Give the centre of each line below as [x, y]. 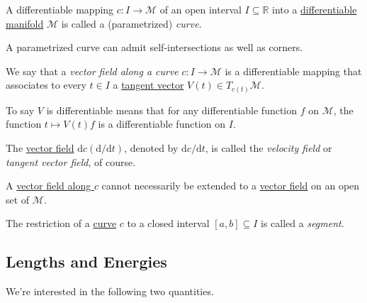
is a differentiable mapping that [293, 71]
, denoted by [151, 148]
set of [18, 199]
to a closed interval [168, 223]
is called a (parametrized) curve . [131, 23]
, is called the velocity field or [269, 148]
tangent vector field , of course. [71, 161]
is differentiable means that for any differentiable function [172, 110]
